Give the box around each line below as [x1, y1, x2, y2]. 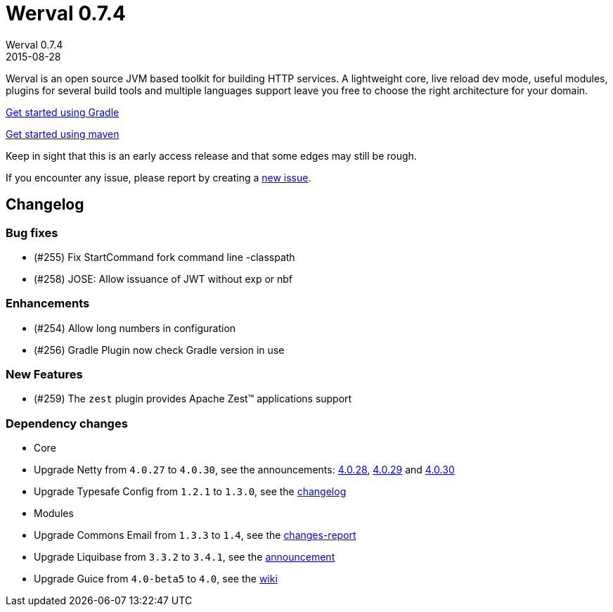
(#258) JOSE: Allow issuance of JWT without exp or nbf [34, 272, 293, 285]
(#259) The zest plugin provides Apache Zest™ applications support [34, 393, 352, 405]
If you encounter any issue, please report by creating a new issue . [6, 171, 311, 184]
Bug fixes [6, 225, 58, 240]
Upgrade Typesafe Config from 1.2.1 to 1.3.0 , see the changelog [34, 485, 347, 498]
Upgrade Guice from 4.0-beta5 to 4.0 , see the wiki [34, 573, 278, 585]
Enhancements [6, 296, 90, 311]
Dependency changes [6, 416, 128, 431]
